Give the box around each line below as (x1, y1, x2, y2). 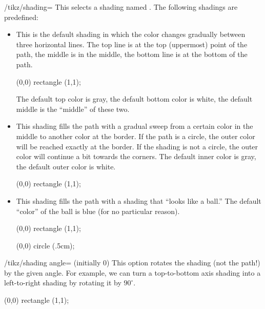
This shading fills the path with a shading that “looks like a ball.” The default (16, 195, 261, 206)
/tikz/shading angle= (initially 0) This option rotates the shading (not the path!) (4, 257, 260, 268)
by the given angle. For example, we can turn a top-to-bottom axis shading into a (4, 267, 261, 278)
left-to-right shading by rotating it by (4, 277, 121, 288)
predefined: (4, 11, 38, 22)
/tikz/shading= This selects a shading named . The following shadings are (4, 2, 238, 12)
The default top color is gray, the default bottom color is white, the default (16, 93, 253, 104)
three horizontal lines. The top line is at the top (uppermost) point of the (16, 38, 248, 49)
